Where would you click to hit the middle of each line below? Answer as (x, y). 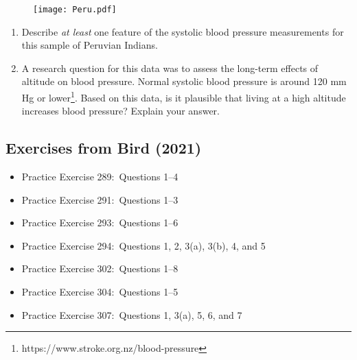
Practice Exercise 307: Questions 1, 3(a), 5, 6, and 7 (132, 314)
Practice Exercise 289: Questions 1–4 (100, 177)
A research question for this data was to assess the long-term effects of (170, 68)
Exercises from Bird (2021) (104, 148)
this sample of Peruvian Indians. (90, 45)
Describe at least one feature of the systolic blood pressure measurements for (183, 31)
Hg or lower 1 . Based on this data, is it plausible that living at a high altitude (184, 96)
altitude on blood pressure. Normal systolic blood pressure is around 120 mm (184, 81)
